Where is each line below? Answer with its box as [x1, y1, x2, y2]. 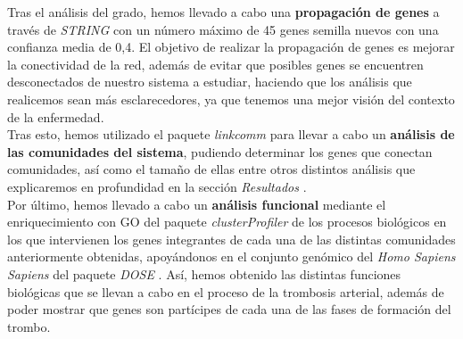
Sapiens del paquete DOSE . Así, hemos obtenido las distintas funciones [7, 264, 401, 283]
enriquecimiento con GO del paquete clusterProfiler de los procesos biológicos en [7, 212, 447, 231]
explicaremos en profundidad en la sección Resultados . [7, 177, 307, 195]
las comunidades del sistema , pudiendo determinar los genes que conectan [7, 142, 433, 161]
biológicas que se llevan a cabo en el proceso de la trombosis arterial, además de [7, 282, 444, 301]
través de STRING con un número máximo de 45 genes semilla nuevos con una [7, 20, 439, 38]
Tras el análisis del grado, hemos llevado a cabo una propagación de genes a [7, 3, 440, 21]
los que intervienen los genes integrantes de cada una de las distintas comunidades [7, 229, 456, 248]
